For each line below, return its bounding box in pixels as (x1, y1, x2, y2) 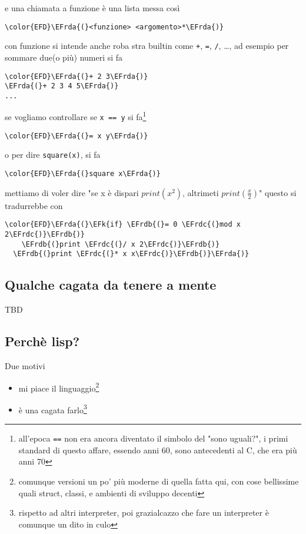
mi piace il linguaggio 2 (18, 380, 99, 394)
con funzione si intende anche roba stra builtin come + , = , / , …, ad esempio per (5, 39, 289, 52)
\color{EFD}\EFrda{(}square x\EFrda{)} (5, 170, 161, 178)
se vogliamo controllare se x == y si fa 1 (5, 109, 147, 123)
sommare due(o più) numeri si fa (5, 51, 123, 63)
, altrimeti (182, 186, 219, 198)
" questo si (258, 186, 297, 198)
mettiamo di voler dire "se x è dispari (5, 186, 139, 198)
